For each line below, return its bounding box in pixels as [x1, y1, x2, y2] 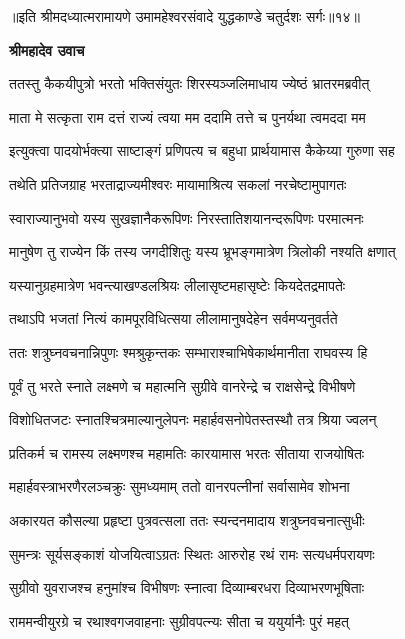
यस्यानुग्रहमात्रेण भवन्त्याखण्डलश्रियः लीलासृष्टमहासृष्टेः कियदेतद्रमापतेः [9, 274, 346, 295]
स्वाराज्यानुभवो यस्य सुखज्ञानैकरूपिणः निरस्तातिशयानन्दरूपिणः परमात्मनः [9, 207, 364, 228]
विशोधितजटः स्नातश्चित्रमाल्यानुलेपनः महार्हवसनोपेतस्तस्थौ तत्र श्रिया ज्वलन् [9, 409, 377, 430]
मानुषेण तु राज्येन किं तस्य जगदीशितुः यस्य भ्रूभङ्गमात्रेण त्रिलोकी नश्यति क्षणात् [9, 241, 396, 262]
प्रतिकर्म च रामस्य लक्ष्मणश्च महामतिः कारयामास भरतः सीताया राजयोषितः [9, 442, 365, 463]
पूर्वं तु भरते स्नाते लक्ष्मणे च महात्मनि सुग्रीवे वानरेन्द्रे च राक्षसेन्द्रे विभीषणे [9, 375, 356, 396]
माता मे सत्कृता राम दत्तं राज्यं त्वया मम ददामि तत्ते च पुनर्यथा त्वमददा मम [9, 106, 366, 127]
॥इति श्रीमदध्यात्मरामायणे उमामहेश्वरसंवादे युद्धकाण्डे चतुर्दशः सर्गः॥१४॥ [9, 6, 360, 26]
